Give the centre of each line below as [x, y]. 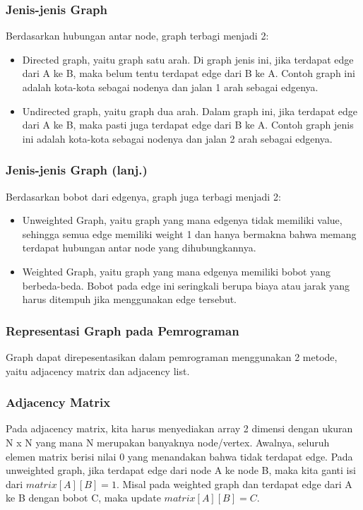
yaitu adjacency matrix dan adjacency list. [98, 370]
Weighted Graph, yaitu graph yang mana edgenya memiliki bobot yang [176, 271]
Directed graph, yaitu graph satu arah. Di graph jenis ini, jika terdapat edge [188, 59]
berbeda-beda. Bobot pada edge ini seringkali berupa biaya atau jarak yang [186, 285]
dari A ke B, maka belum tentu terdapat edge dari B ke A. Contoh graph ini [189, 73]
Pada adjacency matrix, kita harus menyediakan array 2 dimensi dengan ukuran [179, 428]
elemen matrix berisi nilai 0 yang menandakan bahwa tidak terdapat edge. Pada [179, 456]
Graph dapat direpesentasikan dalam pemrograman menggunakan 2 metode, [172, 356]
